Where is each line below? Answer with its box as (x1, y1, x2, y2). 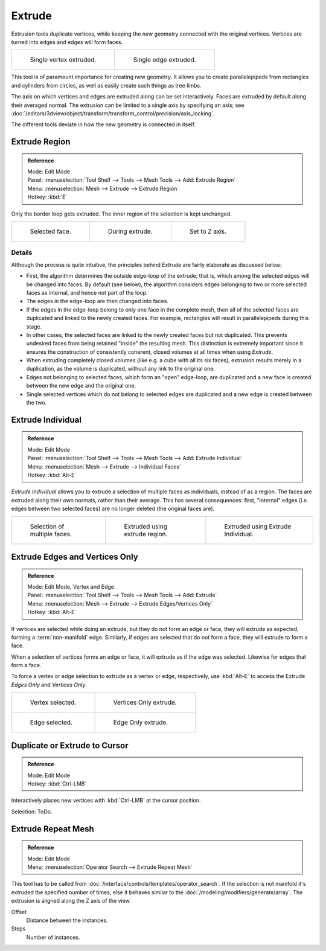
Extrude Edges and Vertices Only (11, 551, 138, 562)
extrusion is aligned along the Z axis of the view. (11, 897, 131, 905)
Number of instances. (26, 933, 80, 941)
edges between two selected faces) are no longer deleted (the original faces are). (11, 505, 215, 513)
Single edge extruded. (133, 56, 196, 64)
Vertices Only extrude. (113, 698, 177, 706)
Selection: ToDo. (11, 808, 53, 815)
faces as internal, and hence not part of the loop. (26, 289, 148, 296)
